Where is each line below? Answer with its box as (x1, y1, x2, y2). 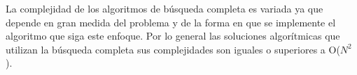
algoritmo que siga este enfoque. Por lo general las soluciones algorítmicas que (6, 28, 340, 43)
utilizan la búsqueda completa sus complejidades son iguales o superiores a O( (6, 42, 340, 56)
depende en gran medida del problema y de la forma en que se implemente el (6, 15, 336, 29)
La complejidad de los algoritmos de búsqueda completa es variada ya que (6, 1, 323, 15)
